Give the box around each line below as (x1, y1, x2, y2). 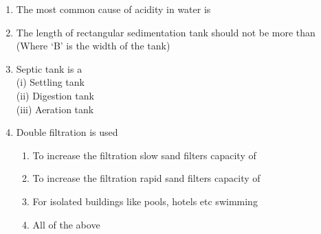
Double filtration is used (16, 125, 118, 139)
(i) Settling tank (16, 75, 85, 89)
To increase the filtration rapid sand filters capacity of (32, 171, 261, 185)
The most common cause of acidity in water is (16, 2, 211, 16)
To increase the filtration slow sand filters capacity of (32, 148, 256, 162)
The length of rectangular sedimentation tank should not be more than (16, 25, 316, 39)
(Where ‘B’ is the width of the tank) (16, 38, 170, 53)
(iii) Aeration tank (16, 102, 94, 116)
